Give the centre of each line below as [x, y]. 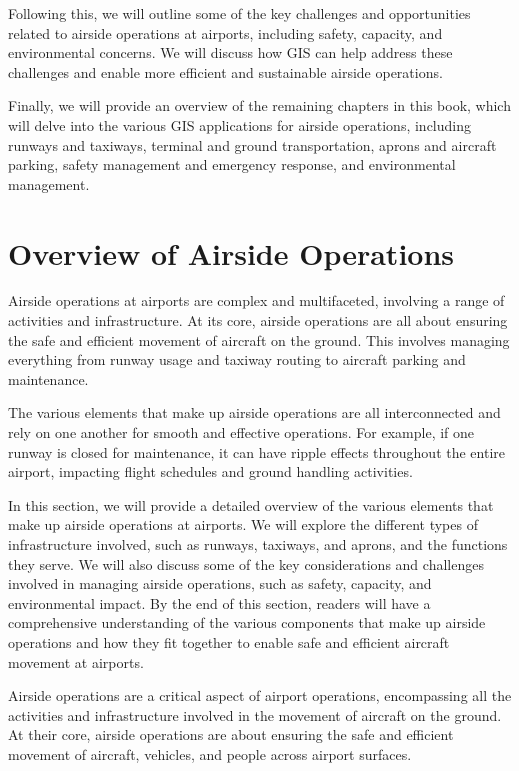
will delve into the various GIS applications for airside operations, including [240, 124]
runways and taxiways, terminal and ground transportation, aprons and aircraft [252, 144]
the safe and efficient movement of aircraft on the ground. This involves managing [259, 339]
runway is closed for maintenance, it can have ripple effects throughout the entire [257, 451]
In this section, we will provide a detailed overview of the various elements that [251, 504]
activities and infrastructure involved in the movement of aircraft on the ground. [255, 714]
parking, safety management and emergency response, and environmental [232, 164]
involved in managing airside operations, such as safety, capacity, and [220, 583]
